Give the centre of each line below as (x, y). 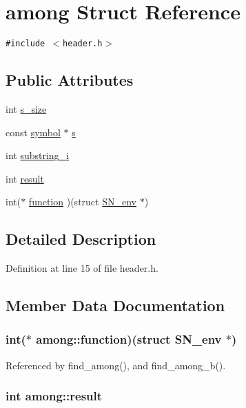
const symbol (33, 132)
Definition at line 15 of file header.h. (82, 268)
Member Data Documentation (115, 305)
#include (25, 44)
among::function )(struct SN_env (129, 339)
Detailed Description (81, 239)
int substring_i (38, 155)
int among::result (54, 396)
